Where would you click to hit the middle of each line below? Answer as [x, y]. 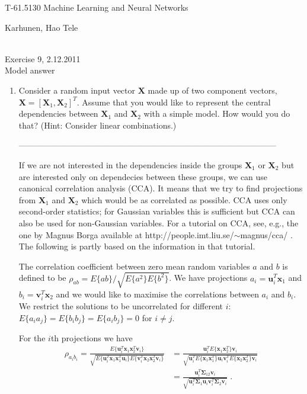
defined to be [42, 278]
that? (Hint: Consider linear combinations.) [97, 125]
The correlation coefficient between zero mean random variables [134, 266]
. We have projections [208, 278]
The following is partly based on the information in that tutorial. [137, 246]
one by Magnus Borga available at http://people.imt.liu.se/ [126, 234]
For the [32, 338]
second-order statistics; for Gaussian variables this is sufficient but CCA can [157, 211]
